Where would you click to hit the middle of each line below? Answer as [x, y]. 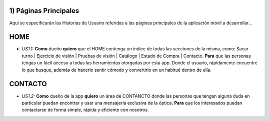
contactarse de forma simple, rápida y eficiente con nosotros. [85, 110]
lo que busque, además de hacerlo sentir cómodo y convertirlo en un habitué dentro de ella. [117, 70]
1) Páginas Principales [44, 11]
